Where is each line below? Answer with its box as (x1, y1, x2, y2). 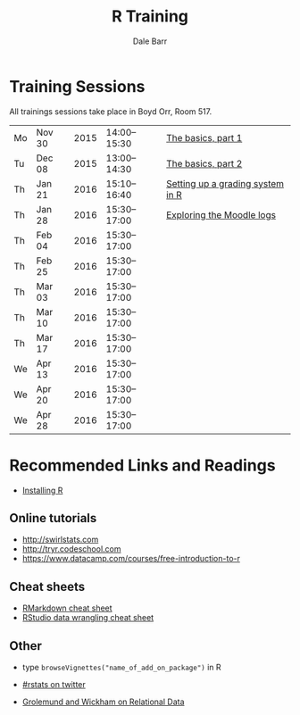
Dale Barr (132, 36, 168, 46)
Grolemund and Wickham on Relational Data (21, 696, 185, 707)
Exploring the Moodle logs (166, 208, 277, 220)
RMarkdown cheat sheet (21, 603, 113, 613)
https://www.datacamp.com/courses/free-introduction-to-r (21, 553, 241, 564)
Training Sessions (9, 76, 146, 96)
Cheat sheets (9, 578, 86, 594)
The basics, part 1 (166, 131, 243, 144)
